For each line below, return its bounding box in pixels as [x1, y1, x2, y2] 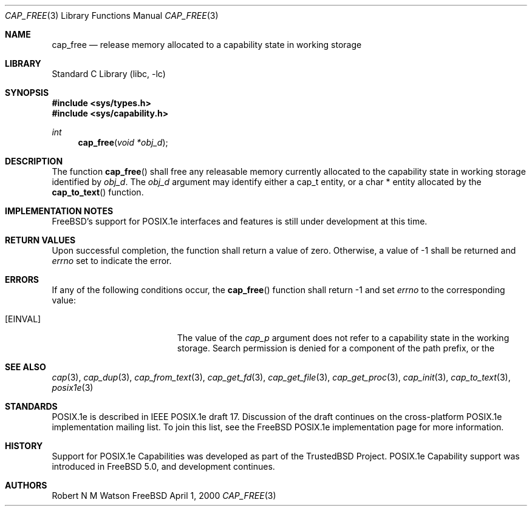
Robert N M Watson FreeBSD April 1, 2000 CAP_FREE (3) [52, 490, 276, 501]
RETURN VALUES [5, 235, 76, 245]
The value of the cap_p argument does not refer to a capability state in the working [177, 333, 510, 343]
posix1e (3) [52, 382, 94, 393]
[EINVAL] [5, 314, 41, 324]
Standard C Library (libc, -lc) [52, 69, 166, 79]
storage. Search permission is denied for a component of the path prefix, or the [177, 343, 495, 353]
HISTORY [5, 441, 43, 451]
